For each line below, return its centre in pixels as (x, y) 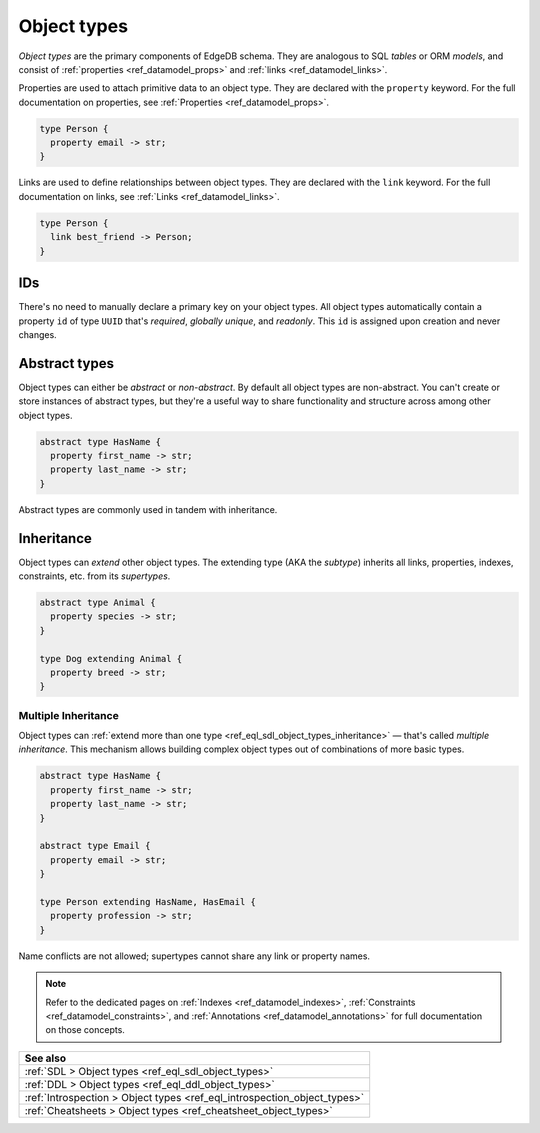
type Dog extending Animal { (111, 658)
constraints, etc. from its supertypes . (94, 576)
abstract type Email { (95, 846)
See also (45, 1058)
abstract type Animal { (98, 603)
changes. (37, 334)
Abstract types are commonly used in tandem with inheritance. (148, 509)
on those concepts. (85, 1030)
